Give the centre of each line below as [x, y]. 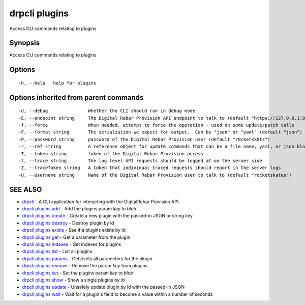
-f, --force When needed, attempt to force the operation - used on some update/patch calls [157, 125]
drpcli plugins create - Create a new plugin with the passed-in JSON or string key [108, 216]
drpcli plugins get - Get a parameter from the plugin [76, 237]
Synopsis [25, 43]
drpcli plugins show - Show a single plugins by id [73, 280]
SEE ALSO [26, 189]
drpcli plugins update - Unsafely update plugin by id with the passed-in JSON [103, 287]
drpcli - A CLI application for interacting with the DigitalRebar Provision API [100, 202]
